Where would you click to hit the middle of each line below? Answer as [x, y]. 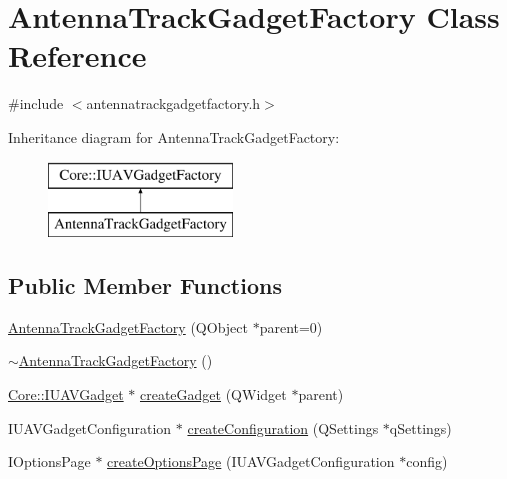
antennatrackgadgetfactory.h [173, 103]
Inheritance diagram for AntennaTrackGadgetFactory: [174, 136]
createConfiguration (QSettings [283, 427]
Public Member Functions [145, 285]
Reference [77, 55]
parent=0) [291, 326]
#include [36, 103]
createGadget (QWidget [213, 394]
